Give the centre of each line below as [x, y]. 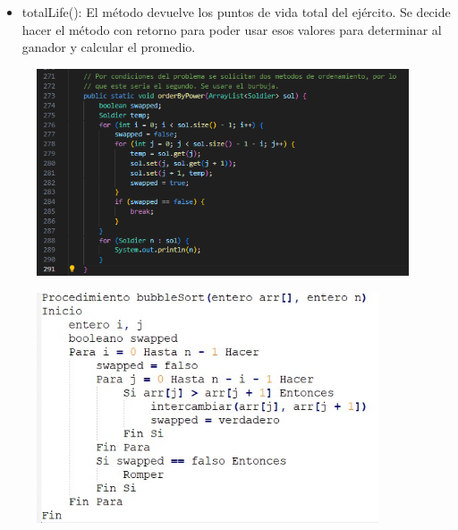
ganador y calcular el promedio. [109, 47]
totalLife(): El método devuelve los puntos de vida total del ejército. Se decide [236, 12]
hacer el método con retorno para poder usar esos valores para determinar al [232, 29]
